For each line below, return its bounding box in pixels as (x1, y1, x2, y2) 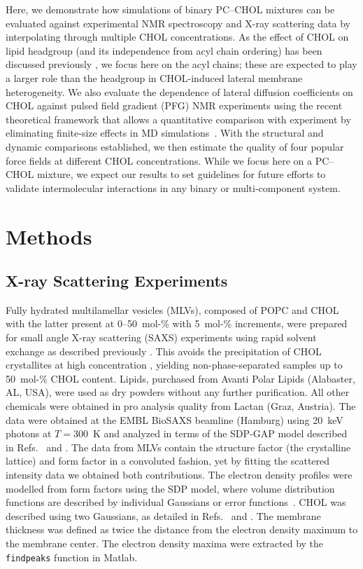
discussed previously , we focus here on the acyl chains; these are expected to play (6, 57, 357, 71)
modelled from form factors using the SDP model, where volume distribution (6, 481, 335, 495)
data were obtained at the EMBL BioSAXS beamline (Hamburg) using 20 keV (6, 412, 343, 427)
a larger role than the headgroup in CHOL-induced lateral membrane (6, 70, 303, 85)
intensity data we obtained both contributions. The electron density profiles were (6, 467, 353, 482)
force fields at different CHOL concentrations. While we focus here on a (6, 153, 313, 167)
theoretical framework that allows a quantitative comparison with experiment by (6, 111, 351, 126)
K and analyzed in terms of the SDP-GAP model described (92, 426, 348, 441)
